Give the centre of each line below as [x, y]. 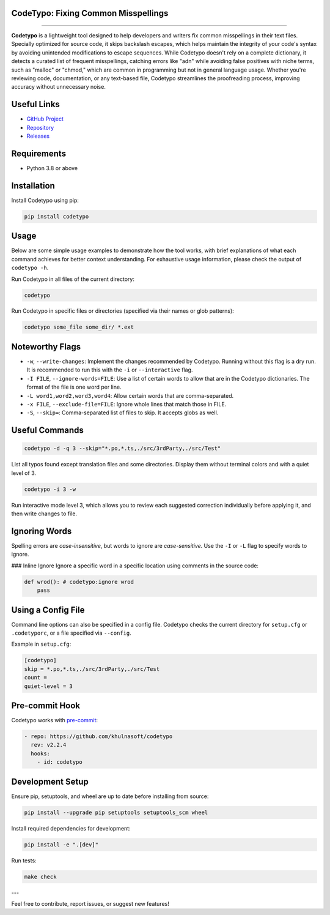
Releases [38, 136]
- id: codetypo [60, 762]
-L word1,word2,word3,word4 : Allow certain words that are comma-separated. [130, 395]
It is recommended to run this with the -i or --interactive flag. [110, 370]
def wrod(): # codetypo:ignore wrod [79, 582]
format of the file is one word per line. [74, 387]
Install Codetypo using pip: [45, 200]
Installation [33, 186]
